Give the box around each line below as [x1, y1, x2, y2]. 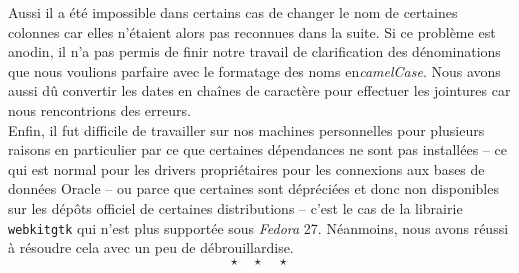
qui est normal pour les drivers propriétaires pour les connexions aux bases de [8, 158, 485, 179]
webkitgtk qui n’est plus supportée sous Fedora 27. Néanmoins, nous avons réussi [8, 217, 509, 238]
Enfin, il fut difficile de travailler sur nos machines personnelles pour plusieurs [8, 119, 485, 140]
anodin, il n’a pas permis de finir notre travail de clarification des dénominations [8, 41, 501, 62]
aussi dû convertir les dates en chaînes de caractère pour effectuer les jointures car [8, 80, 511, 101]
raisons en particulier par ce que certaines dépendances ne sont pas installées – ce [8, 139, 507, 160]
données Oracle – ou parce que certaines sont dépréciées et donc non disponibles [8, 178, 499, 199]
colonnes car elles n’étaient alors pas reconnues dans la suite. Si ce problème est [8, 21, 496, 42]
